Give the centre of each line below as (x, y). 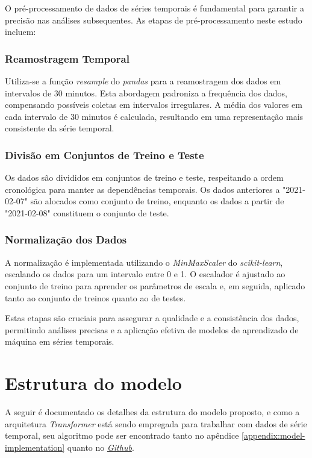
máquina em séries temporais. (60, 341)
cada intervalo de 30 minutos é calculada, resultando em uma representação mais (154, 116)
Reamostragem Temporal (67, 58)
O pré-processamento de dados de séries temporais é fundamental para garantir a (154, 8)
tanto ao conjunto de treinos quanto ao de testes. (95, 297)
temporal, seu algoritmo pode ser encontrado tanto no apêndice (122, 435)
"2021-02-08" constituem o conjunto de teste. (87, 212)
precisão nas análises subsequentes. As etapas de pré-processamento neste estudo (154, 20)
